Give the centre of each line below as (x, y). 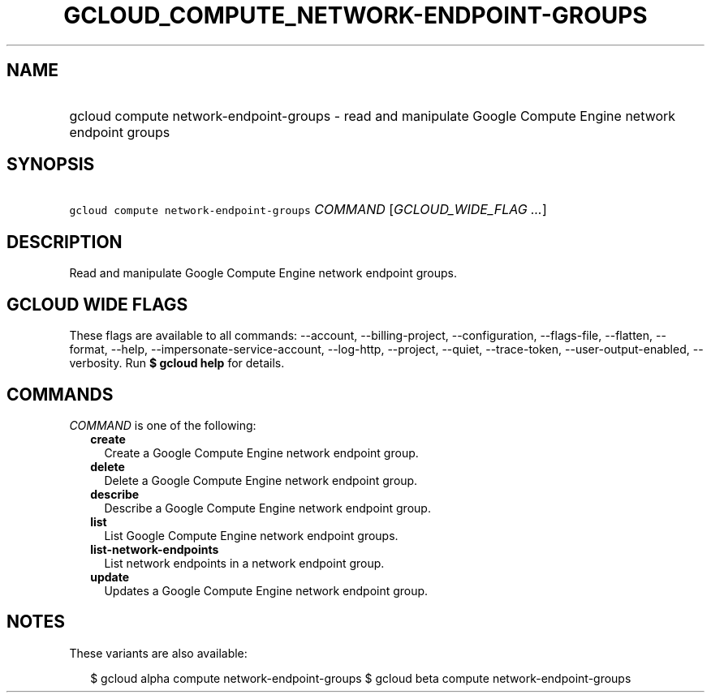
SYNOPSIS (51, 165)
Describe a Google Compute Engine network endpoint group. (267, 508)
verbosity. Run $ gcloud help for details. (177, 363)
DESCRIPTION (65, 242)
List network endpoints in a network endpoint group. (244, 563)
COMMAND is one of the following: (163, 425)
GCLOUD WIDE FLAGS (97, 304)
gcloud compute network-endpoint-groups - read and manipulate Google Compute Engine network (373, 116)
